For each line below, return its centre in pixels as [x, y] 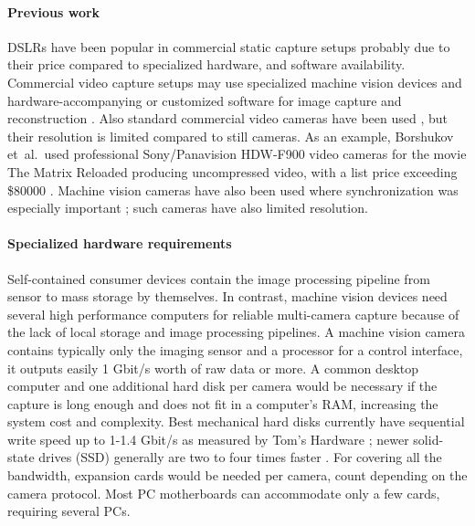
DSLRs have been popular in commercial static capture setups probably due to [229, 46]
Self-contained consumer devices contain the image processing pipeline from [219, 278]
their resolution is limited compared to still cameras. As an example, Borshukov [231, 136]
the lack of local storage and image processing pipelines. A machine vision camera [236, 332]
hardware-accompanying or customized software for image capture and [205, 100]
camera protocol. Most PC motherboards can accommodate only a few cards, [224, 493]
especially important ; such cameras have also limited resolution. [188, 208]
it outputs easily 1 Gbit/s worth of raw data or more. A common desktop [213, 368]
